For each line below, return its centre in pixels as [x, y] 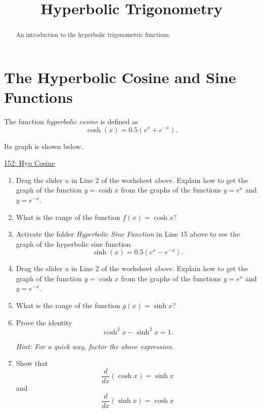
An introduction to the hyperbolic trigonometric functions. [93, 35]
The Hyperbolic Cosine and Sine [120, 77]
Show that [32, 363]
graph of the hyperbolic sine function [73, 244]
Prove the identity [44, 322]
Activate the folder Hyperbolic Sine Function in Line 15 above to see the [128, 234]
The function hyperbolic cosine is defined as [71, 121]
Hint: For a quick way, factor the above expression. [95, 346]
